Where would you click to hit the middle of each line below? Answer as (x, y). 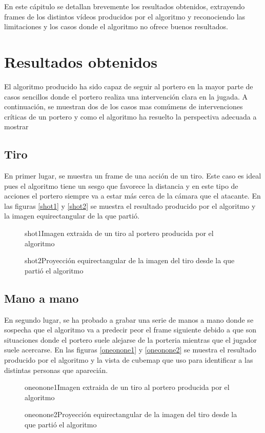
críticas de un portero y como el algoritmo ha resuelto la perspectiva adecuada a (130, 116)
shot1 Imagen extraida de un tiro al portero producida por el (119, 233)
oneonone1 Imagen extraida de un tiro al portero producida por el (127, 387)
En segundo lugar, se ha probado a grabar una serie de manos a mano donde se (129, 319)
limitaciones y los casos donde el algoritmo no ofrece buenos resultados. (116, 26)
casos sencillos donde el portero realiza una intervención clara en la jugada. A (126, 96)
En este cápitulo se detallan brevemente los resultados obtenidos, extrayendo (125, 6)
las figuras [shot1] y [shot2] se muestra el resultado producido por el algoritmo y (130, 205)
